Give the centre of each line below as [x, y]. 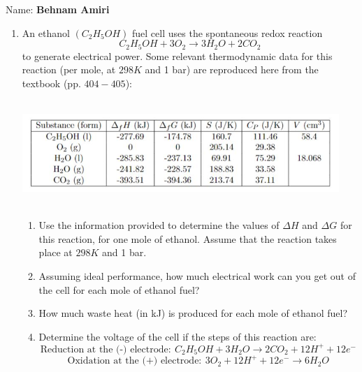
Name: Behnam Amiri [58, 9]
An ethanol [46, 32]
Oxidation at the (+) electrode [133, 361]
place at [56, 252]
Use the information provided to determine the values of [159, 225]
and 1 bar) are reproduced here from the [232, 69]
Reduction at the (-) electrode [104, 349]
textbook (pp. [51, 83]
